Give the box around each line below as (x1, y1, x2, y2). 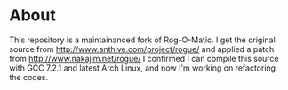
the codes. (9, 71, 49, 82)
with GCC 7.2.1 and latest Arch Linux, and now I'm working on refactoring (9, 63, 276, 73)
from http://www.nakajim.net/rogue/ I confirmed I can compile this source (9, 53, 279, 64)
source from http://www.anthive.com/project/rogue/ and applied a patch (9, 43, 275, 54)
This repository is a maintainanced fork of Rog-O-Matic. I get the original (9, 34, 276, 45)
